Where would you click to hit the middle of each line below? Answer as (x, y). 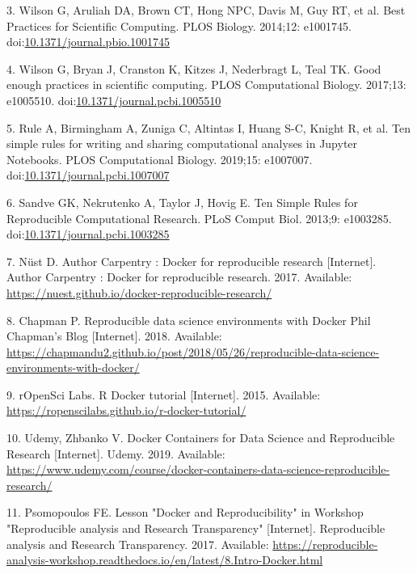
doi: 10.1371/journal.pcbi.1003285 (88, 234)
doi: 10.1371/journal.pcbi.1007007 (88, 175)
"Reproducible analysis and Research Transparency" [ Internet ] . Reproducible (196, 528)
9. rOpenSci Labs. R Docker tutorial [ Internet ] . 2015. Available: (164, 394)
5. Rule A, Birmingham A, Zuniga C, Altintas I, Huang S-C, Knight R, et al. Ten (209, 127)
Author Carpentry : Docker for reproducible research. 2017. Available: (179, 277)
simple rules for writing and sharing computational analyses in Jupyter (182, 143)
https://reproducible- (325, 544)
